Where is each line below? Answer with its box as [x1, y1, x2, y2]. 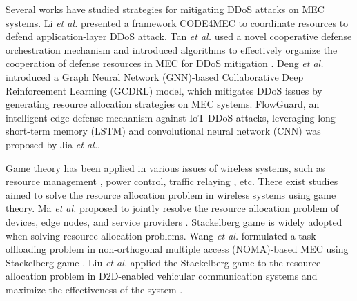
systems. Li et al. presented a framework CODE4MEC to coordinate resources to [6, 15, 349, 30]
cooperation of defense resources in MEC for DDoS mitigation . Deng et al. [6, 56, 324, 70]
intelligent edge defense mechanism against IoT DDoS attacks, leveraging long [6, 110, 336, 124]
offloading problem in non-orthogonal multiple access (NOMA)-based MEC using [6, 242, 349, 256]
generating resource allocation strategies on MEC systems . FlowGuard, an [6, 97, 320, 111]
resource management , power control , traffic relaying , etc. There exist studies [6, 174, 338, 188]
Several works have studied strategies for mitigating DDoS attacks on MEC [6, 2, 325, 16]
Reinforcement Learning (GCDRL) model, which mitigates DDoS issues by [6, 83, 322, 97]
